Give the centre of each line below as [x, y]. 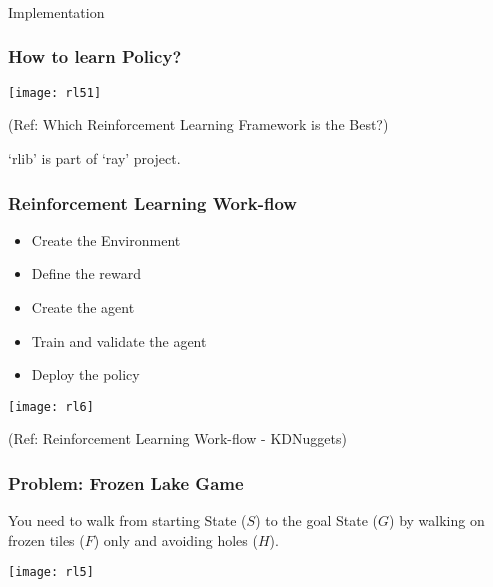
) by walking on [437, 520]
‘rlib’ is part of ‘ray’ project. [94, 157]
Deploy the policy [85, 374]
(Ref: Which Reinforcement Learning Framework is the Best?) [198, 124]
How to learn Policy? [95, 56]
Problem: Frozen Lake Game [126, 482]
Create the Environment [106, 239]
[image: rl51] [55, 92]
